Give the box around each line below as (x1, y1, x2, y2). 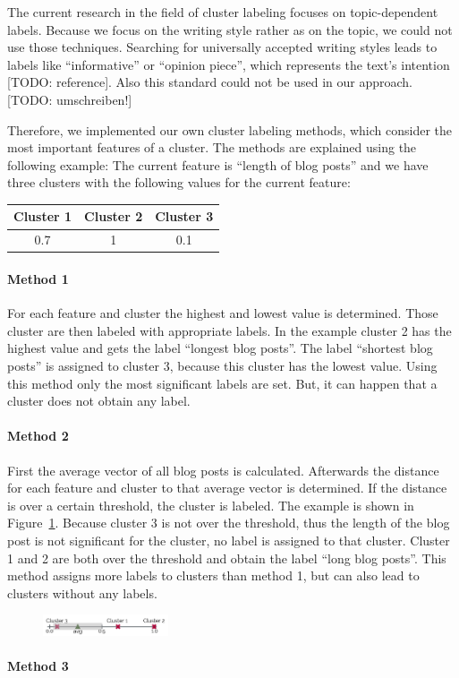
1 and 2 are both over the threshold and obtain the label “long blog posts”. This (7, 548, 446, 567)
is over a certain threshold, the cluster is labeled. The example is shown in (7, 495, 414, 514)
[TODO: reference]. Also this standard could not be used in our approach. (7, 73, 413, 91)
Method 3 (7, 656, 69, 674)
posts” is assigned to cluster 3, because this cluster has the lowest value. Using (7, 356, 438, 374)
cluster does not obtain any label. (7, 391, 191, 410)
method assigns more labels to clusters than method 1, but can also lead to (7, 566, 420, 585)
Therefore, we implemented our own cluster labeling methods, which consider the (7, 120, 453, 139)
